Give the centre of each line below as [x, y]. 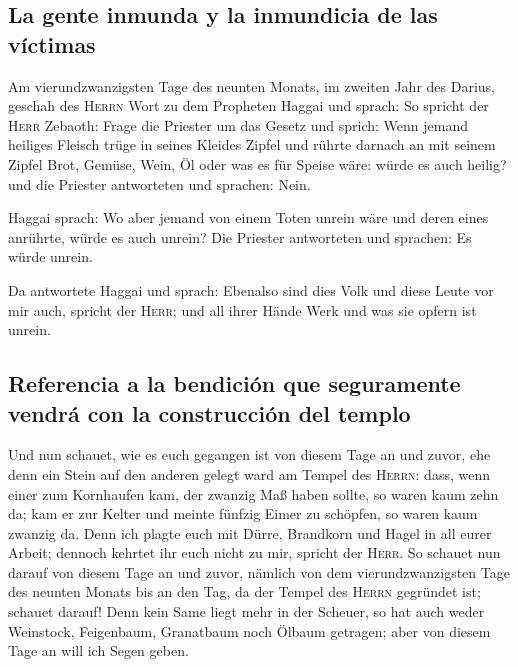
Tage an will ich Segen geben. [98, 650]
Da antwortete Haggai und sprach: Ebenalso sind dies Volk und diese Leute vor [251, 289]
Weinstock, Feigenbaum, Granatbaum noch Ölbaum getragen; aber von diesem [249, 630]
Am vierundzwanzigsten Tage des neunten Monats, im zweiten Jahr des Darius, [251, 85]
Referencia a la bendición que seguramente [234, 383]
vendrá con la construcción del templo [209, 412]
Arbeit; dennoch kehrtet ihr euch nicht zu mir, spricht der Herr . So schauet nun [254, 552]
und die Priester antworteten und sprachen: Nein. [159, 183]
